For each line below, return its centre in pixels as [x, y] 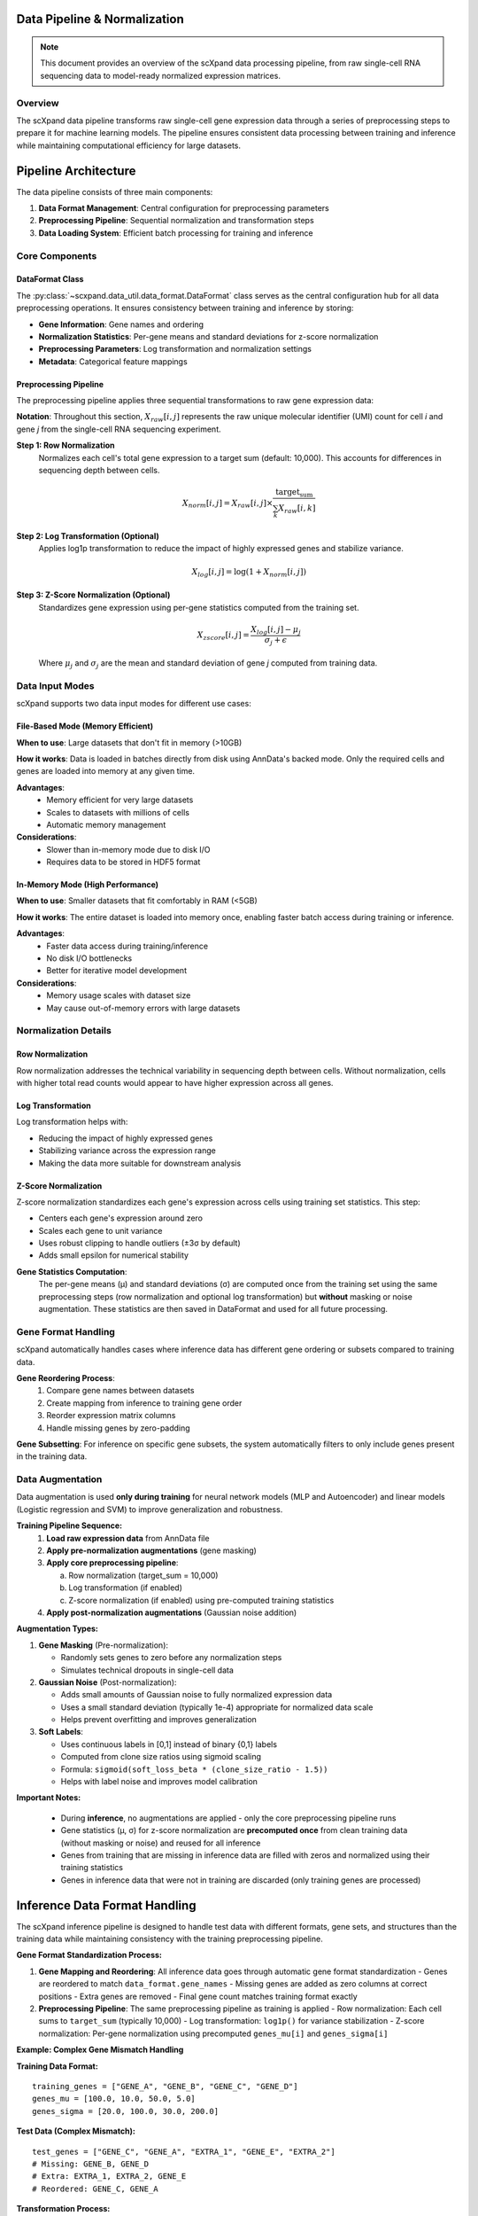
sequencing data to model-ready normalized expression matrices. [160, 75]
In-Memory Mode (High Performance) [88, 885]
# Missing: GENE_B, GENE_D [91, 2164]
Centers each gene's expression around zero [121, 1218]
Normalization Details [64, 1031]
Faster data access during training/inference [127, 946]
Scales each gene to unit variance [100, 1230]
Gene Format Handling [66, 1331]
